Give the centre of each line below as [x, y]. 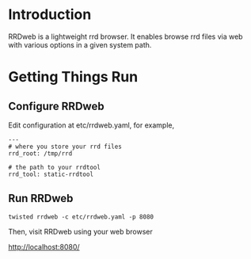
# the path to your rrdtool [55, 167]
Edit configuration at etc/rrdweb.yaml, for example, [91, 125]
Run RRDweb [41, 198]
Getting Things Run [73, 77]
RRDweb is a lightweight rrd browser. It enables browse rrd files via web [125, 36]
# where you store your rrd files [65, 147]
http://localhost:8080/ [44, 246]
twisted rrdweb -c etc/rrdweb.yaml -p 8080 [81, 217]
